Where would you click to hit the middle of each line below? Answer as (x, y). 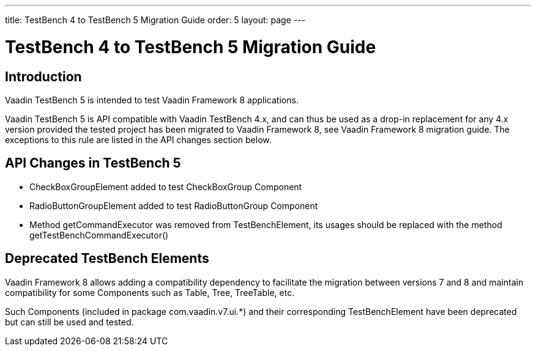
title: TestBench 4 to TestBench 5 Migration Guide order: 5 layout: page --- (155, 20)
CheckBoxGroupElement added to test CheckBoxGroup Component (166, 187)
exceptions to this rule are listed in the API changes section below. (138, 139)
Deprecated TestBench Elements (107, 259)
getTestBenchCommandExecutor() (99, 235)
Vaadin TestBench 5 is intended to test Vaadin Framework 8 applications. (152, 100)
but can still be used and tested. (69, 322)
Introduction (43, 76)
